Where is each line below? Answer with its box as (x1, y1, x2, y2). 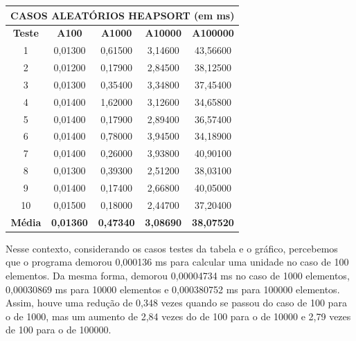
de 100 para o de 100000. (6, 322, 112, 337)
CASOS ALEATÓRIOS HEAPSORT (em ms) (10, 8, 235, 22)
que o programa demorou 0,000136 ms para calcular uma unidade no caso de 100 (6, 255, 349, 269)
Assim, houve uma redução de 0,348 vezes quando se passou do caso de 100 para (6, 295, 347, 310)
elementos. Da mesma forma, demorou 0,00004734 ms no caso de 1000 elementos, (6, 268, 350, 282)
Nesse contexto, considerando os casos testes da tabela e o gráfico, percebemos (6, 241, 338, 255)
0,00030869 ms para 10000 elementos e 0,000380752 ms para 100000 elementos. (6, 282, 340, 296)
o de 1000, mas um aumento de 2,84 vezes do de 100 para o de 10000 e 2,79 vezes (6, 308, 351, 323)
